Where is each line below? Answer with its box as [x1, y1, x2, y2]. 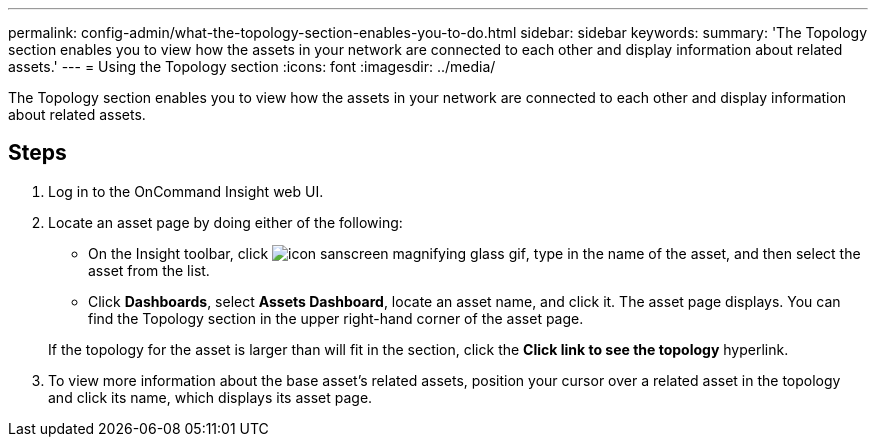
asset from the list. [88, 261, 210, 279]
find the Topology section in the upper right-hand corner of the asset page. [88, 309, 584, 327]
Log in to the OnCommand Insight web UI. [48, 182, 324, 200]
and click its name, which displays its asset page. [48, 388, 373, 406]
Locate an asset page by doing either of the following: [48, 213, 403, 231]
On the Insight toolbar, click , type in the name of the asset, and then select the [88, 244, 861, 262]
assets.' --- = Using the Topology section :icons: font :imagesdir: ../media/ [8, 58, 496, 75]
